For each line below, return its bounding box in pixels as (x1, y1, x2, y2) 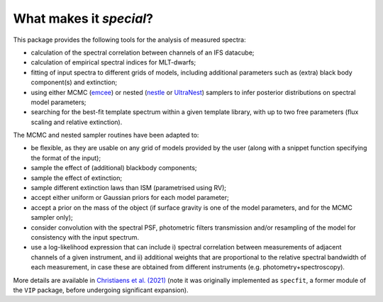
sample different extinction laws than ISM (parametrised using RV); (30, 184, 227, 192)
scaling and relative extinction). (30, 118, 123, 126)
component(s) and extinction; (30, 78, 117, 86)
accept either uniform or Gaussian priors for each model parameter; (30, 194, 230, 202)
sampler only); (30, 213, 74, 222)
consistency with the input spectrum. (30, 233, 140, 241)
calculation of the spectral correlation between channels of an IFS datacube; (30, 48, 255, 57)
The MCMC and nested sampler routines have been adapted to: (13, 131, 199, 140)
